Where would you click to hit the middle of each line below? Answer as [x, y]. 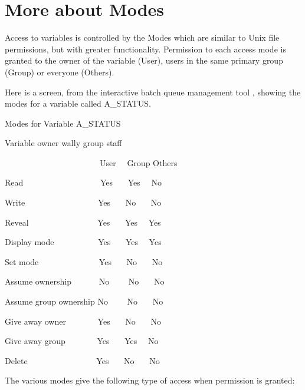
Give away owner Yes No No [83, 321]
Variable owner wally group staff [63, 143]
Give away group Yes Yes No [82, 341]
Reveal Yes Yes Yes [83, 222]
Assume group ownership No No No [84, 301]
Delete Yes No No [82, 360]
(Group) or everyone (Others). [60, 72]
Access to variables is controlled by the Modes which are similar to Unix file [142, 37]
